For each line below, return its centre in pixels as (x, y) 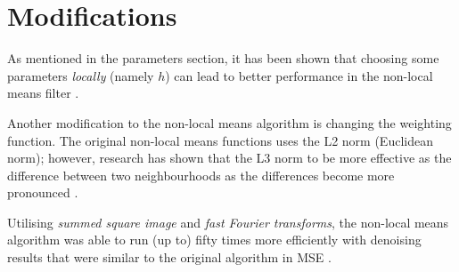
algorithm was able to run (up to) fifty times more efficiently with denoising (214, 240)
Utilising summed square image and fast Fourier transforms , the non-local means (228, 222)
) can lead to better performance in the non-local (299, 75)
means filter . (43, 93)
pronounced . (43, 192)
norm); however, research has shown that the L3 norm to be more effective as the (229, 158)
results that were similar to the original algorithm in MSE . (169, 257)
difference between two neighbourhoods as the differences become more (201, 175)
